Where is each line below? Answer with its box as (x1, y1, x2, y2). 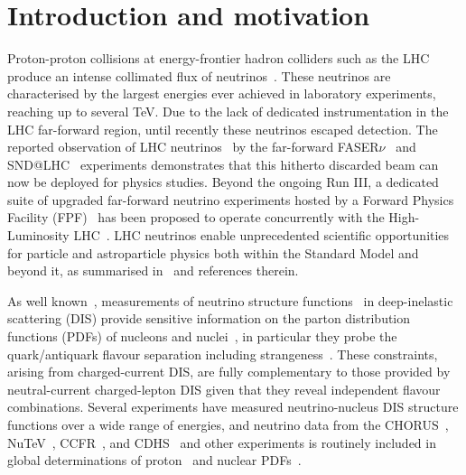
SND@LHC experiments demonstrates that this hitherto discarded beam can (7, 154, 439, 173)
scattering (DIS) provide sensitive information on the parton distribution (7, 309, 411, 328)
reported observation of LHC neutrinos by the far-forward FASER (7, 137, 379, 156)
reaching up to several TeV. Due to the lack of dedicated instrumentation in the (7, 101, 449, 120)
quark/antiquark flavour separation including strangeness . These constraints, (7, 344, 438, 363)
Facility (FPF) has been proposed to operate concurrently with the (7, 208, 385, 227)
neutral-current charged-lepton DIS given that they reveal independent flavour (7, 379, 441, 398)
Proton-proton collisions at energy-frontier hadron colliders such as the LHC (7, 49, 430, 68)
